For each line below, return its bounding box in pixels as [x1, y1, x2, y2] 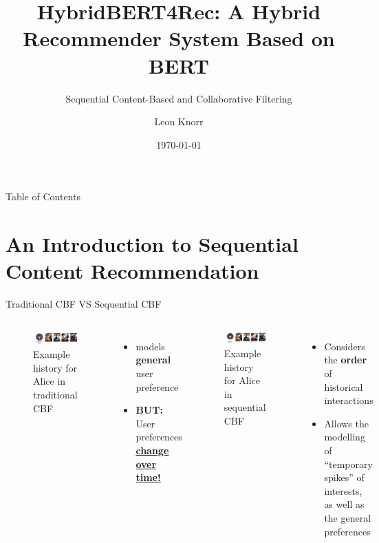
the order [324, 352, 367, 367]
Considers [324, 339, 365, 353]
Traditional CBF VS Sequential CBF [6, 297, 162, 311]
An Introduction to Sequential [6, 230, 299, 258]
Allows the [324, 416, 369, 430]
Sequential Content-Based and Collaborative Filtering [65, 91, 292, 105]
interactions [324, 393, 373, 407]
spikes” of [324, 470, 365, 485]
